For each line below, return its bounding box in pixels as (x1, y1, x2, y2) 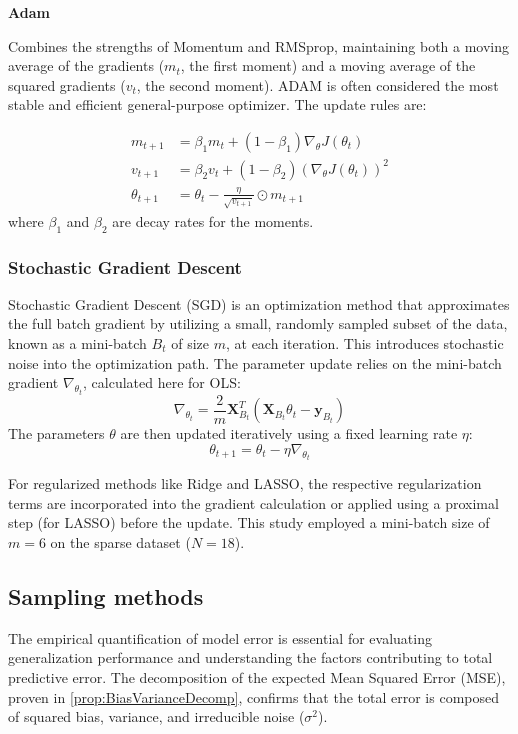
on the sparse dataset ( (50, 531, 191, 552)
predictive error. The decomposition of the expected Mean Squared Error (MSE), (8, 666, 506, 687)
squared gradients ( (8, 74, 126, 95)
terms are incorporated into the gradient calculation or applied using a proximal (8, 492, 499, 513)
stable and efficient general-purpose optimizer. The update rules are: (8, 94, 427, 115)
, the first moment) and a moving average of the (180, 55, 476, 76)
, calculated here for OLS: (83, 372, 241, 393)
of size (171, 333, 209, 354)
